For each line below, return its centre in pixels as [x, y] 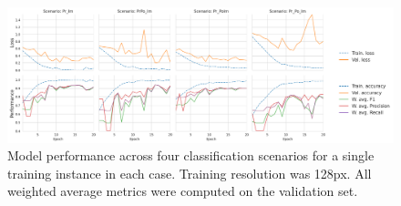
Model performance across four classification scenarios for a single [191, 155]
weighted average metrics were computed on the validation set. [183, 191]
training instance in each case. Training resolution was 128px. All [190, 173]
